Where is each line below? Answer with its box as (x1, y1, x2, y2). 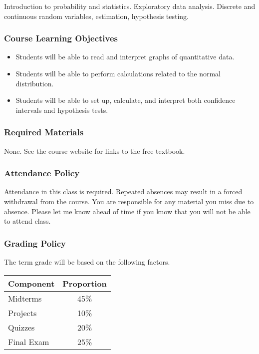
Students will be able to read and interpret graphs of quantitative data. (15, 51, 235, 62)
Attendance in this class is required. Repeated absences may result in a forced (4, 186, 243, 197)
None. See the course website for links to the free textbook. (4, 145, 185, 156)
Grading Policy (4, 237, 66, 249)
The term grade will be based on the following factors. (4, 257, 170, 267)
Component (8, 277, 55, 289)
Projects (8, 307, 37, 319)
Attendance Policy (4, 167, 80, 179)
